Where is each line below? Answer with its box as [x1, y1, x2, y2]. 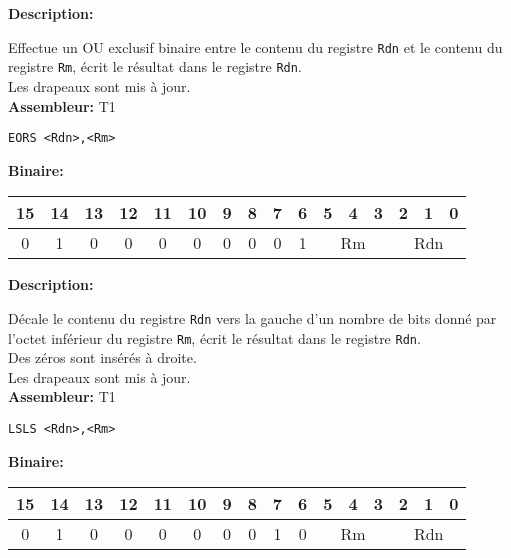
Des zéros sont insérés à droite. [8, 347, 197, 368]
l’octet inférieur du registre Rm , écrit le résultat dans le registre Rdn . [8, 327, 421, 348]
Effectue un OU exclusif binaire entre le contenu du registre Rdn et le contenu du [8, 36, 503, 57]
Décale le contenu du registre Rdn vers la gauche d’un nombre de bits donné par [8, 307, 497, 328]
